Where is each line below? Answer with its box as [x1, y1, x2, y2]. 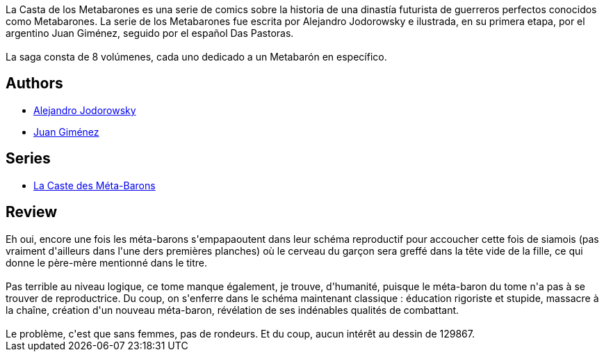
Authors [6, 74, 63, 93]
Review [6, 203, 58, 221]
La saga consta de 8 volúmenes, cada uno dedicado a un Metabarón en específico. [6, 51, 387, 63]
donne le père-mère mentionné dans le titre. [6, 256, 208, 269]
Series [6, 150, 51, 168]
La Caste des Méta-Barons [33, 179, 156, 191]
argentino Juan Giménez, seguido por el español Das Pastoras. [6, 27, 294, 39]
